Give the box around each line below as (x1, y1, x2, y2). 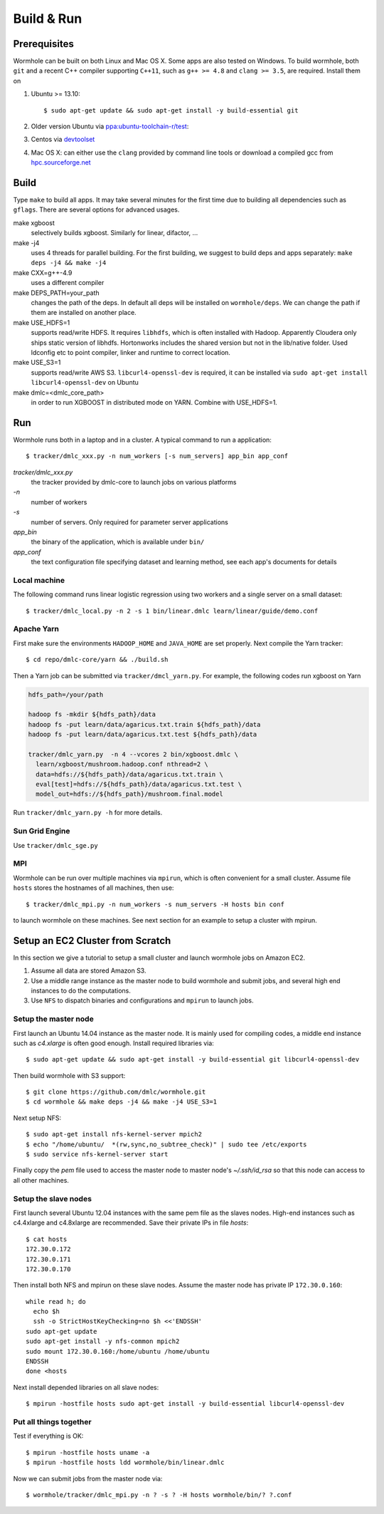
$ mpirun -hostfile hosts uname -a (26, 1448, 150, 1456)
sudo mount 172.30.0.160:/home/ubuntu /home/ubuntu (26, 1347, 210, 1355)
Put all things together (13, 1416, 92, 1426)
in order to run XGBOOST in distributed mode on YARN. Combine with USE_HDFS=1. (31, 398, 277, 406)
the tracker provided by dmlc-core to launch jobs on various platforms (31, 477, 237, 486)
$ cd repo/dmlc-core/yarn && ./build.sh (26, 655, 169, 664)
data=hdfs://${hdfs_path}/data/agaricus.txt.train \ (36, 770, 223, 778)
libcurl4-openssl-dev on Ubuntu (31, 378, 139, 387)
